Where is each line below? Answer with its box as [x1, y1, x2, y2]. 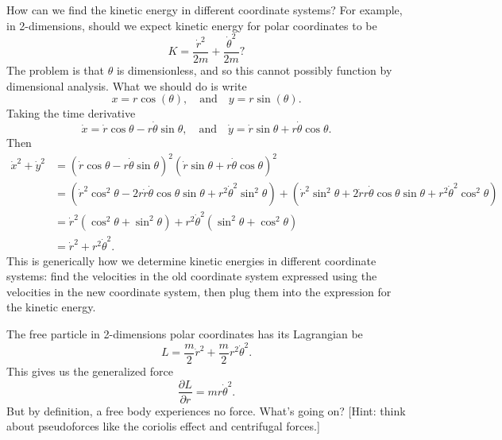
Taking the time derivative [6, 105, 136, 122]
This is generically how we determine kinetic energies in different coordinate [6, 252, 376, 268]
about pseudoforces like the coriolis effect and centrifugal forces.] [6, 418, 320, 434]
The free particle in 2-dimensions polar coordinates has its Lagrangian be [6, 326, 363, 342]
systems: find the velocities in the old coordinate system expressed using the [6, 268, 377, 284]
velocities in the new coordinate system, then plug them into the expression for [6, 283, 392, 299]
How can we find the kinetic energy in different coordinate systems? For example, [6, 2, 403, 17]
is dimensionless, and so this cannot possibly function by [116, 61, 392, 78]
